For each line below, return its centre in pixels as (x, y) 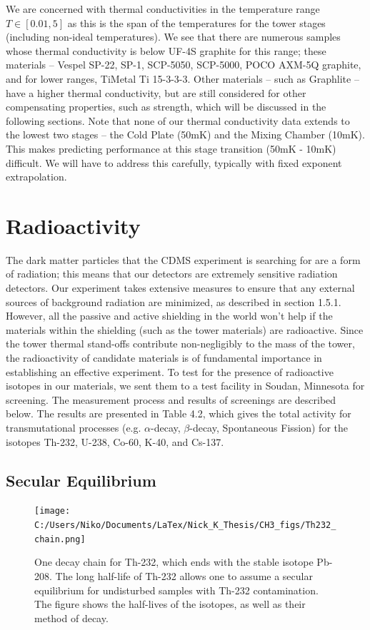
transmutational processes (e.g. (74, 427)
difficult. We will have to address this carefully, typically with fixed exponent (174, 162)
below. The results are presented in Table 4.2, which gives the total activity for (179, 413)
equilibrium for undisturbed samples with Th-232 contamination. (176, 590)
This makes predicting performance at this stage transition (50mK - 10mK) (171, 148)
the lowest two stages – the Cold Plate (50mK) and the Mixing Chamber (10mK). (185, 134)
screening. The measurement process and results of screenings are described (171, 399)
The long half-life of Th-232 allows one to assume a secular (184, 575)
